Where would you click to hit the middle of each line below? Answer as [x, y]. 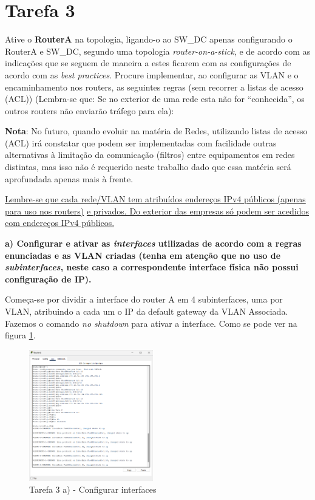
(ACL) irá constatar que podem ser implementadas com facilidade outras [141, 142]
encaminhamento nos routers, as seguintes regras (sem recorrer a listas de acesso [154, 87]
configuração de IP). [48, 279]
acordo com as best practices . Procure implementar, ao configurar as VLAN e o [152, 74]
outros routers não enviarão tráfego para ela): [90, 110]
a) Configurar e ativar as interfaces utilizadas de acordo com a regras [153, 243]
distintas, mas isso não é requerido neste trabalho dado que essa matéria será [148, 167]
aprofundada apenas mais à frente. [69, 178]
